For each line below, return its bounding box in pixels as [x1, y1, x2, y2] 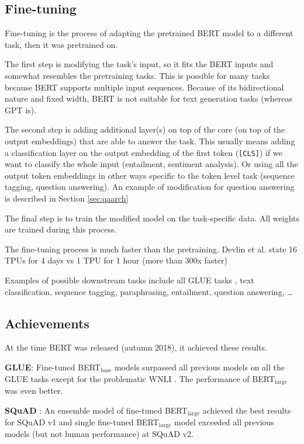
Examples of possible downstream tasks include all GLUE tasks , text [5, 273, 254, 286]
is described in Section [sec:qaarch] [5, 192, 129, 204]
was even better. [5, 384, 63, 396]
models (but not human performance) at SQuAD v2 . [5, 428, 194, 440]
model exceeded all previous [174, 416, 274, 428]
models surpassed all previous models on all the [114, 360, 285, 373]
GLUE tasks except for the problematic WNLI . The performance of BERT [5, 372, 275, 384]
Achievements [5, 314, 89, 332]
